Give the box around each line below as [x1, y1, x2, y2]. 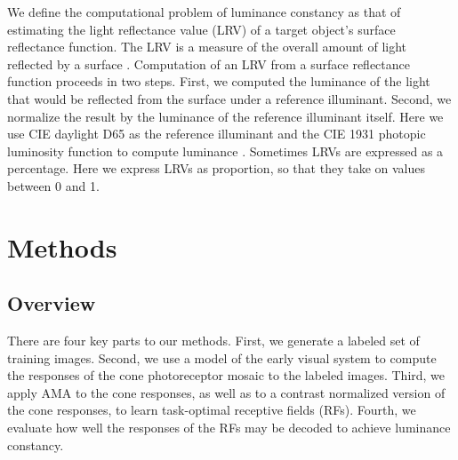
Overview [7, 289, 96, 317]
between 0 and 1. [7, 176, 100, 194]
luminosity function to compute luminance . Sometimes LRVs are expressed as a [7, 141, 444, 160]
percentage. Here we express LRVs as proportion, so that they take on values [7, 159, 425, 178]
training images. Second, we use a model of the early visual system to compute [7, 348, 437, 367]
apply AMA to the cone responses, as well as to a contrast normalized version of [7, 383, 446, 401]
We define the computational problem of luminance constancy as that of [7, 3, 401, 20]
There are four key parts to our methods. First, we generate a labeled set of [7, 331, 420, 350]
